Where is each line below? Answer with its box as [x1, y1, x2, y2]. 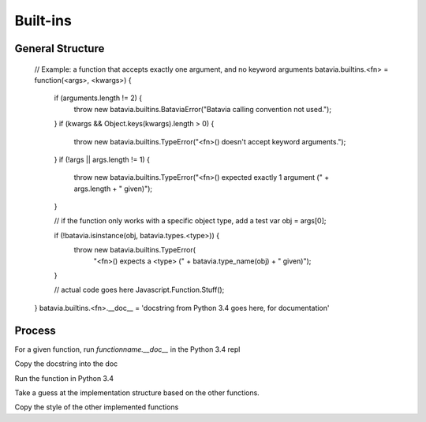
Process [14, 323, 56, 337]
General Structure [14, 42, 105, 55]
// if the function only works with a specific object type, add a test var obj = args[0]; [54, 216, 327, 226]
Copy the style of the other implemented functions [14, 402, 179, 412]
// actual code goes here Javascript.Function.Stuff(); [54, 285, 225, 295]
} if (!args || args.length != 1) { [54, 155, 150, 164]
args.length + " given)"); [73, 184, 153, 193]
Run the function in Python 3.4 [14, 373, 114, 383]
